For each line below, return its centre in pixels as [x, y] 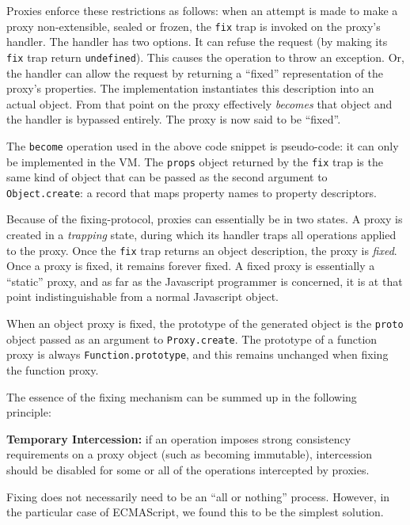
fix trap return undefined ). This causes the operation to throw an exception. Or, [205, 57]
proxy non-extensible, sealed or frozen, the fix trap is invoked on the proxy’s [194, 26]
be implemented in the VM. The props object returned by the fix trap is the [195, 161]
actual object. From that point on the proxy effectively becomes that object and [199, 103]
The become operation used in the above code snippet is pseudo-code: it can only [203, 145]
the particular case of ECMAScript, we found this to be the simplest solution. [195, 512]
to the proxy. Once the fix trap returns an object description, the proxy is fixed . [202, 250]
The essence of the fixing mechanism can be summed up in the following [182, 396]
